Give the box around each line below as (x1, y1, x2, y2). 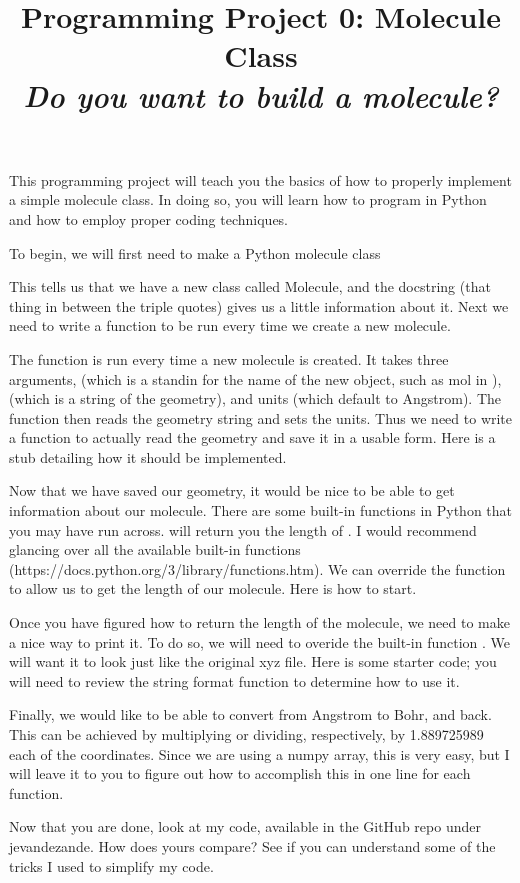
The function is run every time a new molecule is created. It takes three (9, 348, 449, 369)
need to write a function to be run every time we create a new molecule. (9, 315, 451, 336)
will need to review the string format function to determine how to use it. (9, 670, 460, 691)
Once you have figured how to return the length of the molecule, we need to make (9, 612, 510, 633)
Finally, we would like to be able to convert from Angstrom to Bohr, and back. (9, 704, 492, 725)
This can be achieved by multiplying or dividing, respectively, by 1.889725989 (9, 724, 484, 744)
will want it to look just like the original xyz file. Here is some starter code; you (9, 651, 497, 672)
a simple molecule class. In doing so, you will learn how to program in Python (9, 189, 487, 210)
